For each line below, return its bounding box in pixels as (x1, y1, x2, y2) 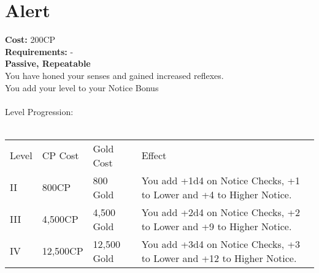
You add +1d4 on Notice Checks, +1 (141, 173, 300, 187)
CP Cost (42, 148, 79, 163)
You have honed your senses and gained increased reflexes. (5, 69, 224, 81)
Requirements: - (5, 45, 74, 58)
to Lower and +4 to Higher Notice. (141, 187, 292, 201)
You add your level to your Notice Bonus (5, 81, 159, 94)
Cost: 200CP (5, 33, 56, 46)
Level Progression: (5, 105, 74, 118)
